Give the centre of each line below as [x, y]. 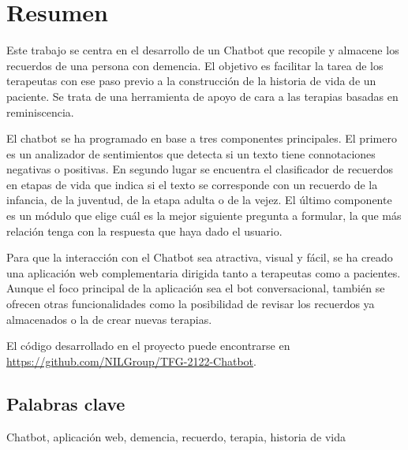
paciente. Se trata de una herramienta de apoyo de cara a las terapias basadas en [202, 96]
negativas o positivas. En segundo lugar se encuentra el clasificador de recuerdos [200, 169]
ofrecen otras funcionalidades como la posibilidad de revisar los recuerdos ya [191, 304]
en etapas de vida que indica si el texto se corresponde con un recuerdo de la [192, 184]
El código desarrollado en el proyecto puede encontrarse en [148, 346]
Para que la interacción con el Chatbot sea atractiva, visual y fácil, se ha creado [200, 257]
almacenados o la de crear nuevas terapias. [109, 319]
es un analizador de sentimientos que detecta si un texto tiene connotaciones [191, 153]
